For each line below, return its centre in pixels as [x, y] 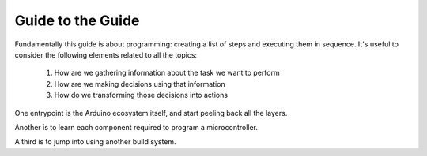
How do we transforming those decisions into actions [141, 95]
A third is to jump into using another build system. [96, 142]
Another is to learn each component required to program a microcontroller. [136, 127]
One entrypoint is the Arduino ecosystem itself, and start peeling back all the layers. [151, 113]
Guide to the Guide [77, 20]
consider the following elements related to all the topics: [106, 54]
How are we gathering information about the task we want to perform [167, 73]
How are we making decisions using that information [140, 84]
